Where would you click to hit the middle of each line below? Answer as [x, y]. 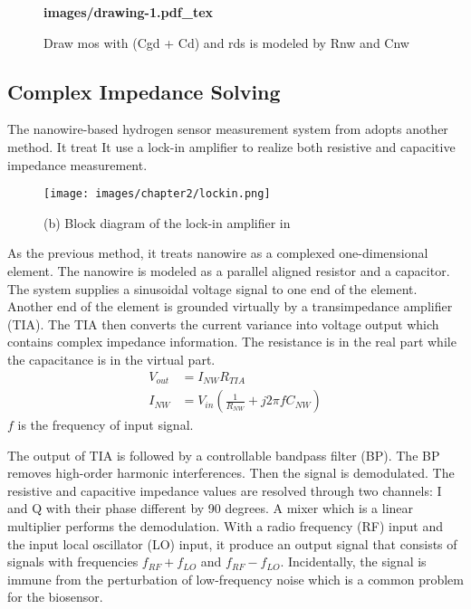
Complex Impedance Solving [144, 91]
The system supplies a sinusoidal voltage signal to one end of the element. [212, 288]
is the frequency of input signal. [106, 425]
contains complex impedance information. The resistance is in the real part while [232, 342]
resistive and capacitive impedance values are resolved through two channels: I [225, 490]
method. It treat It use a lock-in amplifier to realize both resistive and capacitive [231, 146]
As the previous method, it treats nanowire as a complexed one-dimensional [218, 253]
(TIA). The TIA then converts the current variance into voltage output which [223, 324]
